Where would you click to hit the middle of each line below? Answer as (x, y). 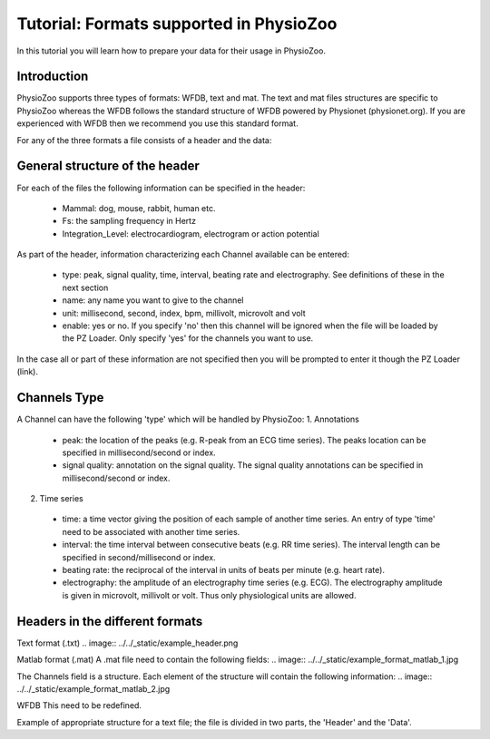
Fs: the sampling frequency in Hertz (129, 221)
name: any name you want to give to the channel (153, 300)
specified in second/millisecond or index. (139, 557)
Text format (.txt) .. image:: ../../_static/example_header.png (127, 643)
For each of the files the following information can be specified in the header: (161, 188)
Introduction (53, 77)
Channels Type (60, 398)
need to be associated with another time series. (151, 531)
